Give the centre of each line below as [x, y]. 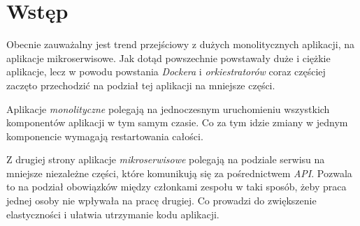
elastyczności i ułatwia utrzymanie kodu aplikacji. [113, 214]
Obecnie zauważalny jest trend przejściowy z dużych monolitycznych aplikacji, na [180, 44]
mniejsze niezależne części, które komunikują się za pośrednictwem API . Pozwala [179, 173]
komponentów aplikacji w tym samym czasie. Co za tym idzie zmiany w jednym [177, 122]
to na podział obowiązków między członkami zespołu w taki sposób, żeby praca [177, 187]
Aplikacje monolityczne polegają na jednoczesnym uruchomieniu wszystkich [168, 108]
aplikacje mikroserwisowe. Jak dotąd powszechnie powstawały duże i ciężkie [168, 58]
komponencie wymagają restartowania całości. [105, 136]
